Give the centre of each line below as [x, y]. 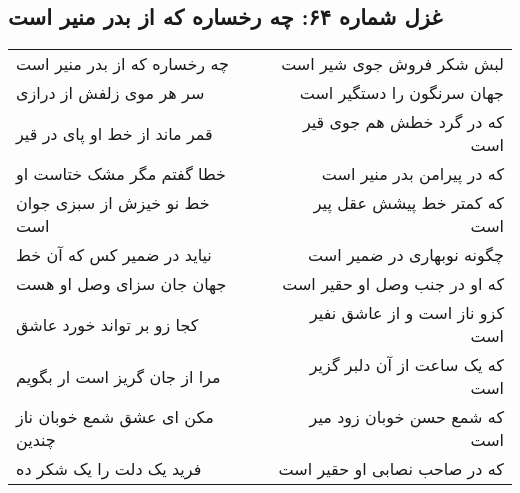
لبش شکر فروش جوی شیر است [392, 64]
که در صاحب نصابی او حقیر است [391, 469]
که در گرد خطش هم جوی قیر [403, 122]
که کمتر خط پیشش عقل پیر [408, 203]
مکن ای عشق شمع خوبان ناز [115, 417]
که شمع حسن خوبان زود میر [406, 417]
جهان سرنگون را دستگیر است [401, 93]
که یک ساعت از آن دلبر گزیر [406, 365]
